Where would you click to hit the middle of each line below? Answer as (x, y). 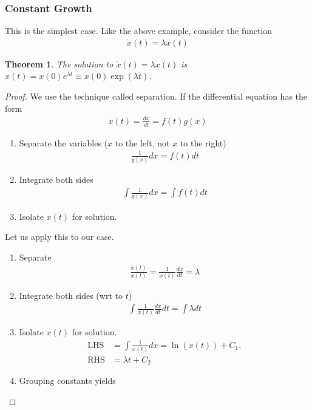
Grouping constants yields (67, 381)
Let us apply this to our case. (59, 237)
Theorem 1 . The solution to (59, 63)
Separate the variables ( (63, 142)
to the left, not (142, 142)
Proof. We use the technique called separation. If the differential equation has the (156, 96)
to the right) (203, 142)
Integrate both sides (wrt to (71, 295)
